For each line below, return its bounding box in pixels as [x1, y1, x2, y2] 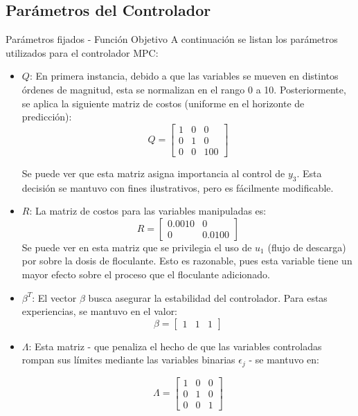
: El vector [32, 290, 77, 305]
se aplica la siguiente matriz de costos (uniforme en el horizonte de [21, 96, 305, 110]
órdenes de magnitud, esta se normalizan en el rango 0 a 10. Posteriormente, [21, 82, 346, 96]
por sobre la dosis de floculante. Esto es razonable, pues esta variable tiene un [21, 253, 352, 268]
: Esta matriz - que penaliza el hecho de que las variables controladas [28, 338, 322, 353]
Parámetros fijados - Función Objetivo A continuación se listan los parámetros [6, 32, 338, 46]
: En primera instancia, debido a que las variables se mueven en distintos [29, 69, 339, 83]
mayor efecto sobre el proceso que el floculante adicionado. [21, 267, 270, 282]
